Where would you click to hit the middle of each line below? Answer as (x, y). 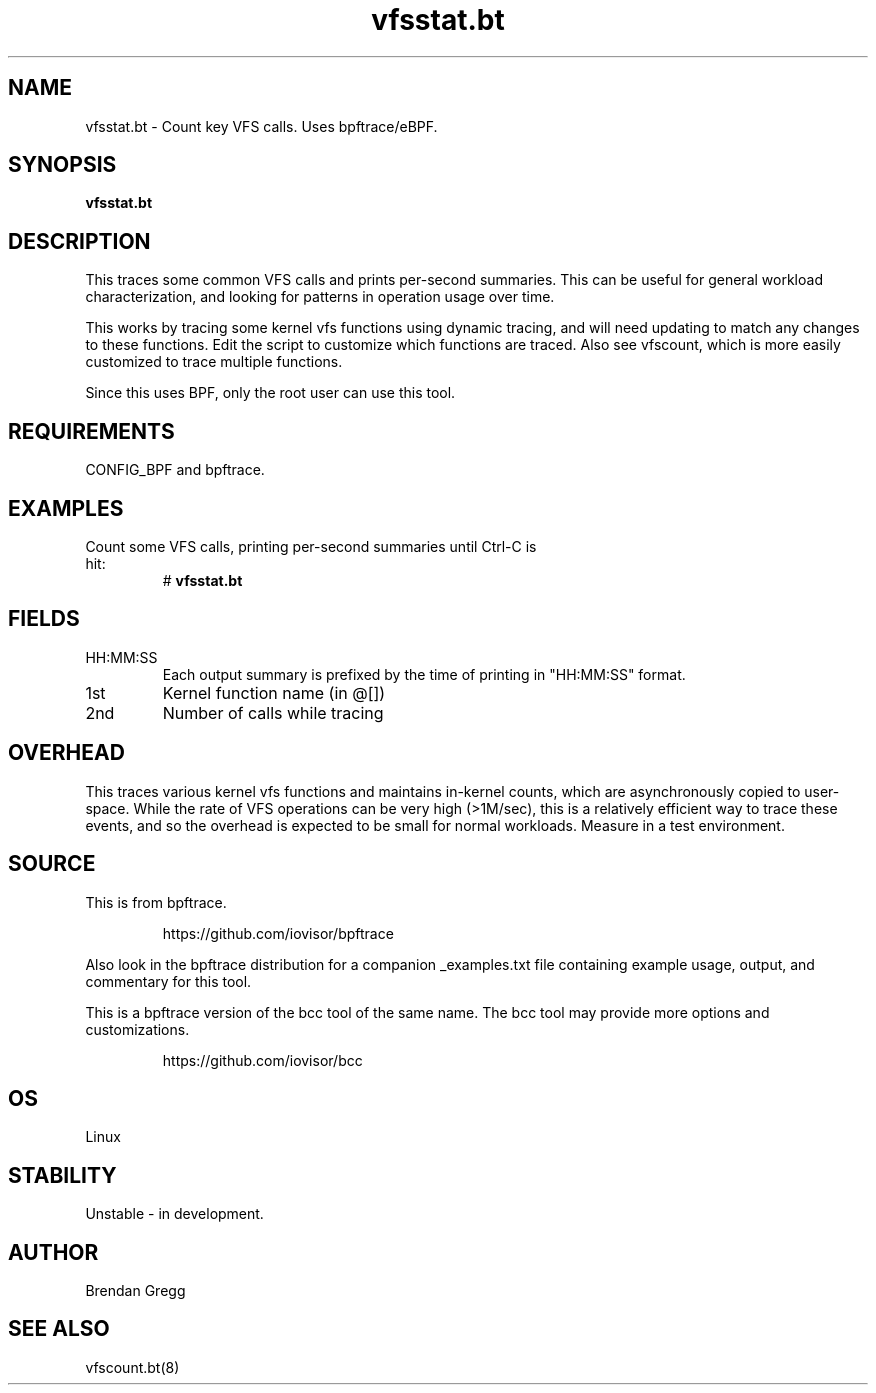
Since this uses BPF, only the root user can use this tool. (270, 393)
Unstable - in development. (174, 1214)
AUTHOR (53, 1252)
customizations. (137, 1029)
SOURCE (52, 864)
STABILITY (62, 1175)
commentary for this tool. (168, 981)
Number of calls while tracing (273, 712)
